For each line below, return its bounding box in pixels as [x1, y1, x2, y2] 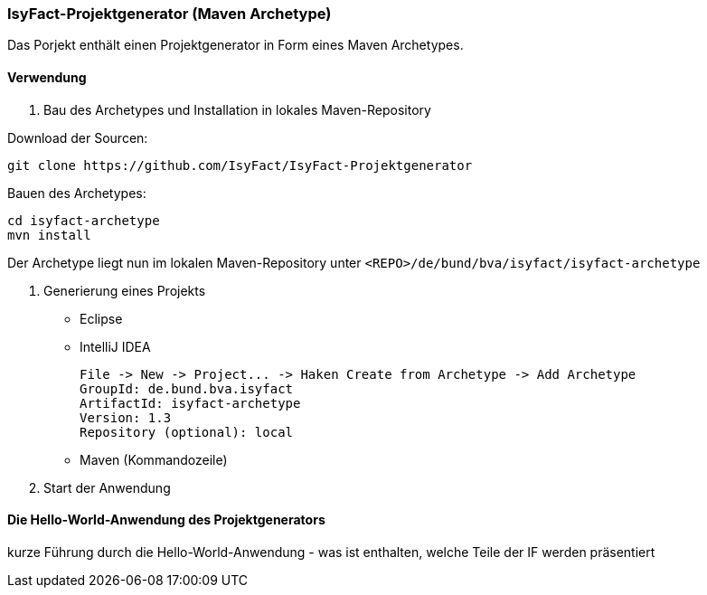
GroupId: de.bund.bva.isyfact [80, 381, 294, 396]
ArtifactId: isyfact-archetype [80, 395, 301, 411]
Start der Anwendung [43, 479, 171, 496]
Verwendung [7, 69, 87, 85]
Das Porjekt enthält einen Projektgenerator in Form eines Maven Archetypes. [7, 37, 464, 53]
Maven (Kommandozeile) [80, 451, 228, 467]
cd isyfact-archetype [7, 212, 160, 228]
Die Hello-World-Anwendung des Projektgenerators [7, 512, 325, 528]
